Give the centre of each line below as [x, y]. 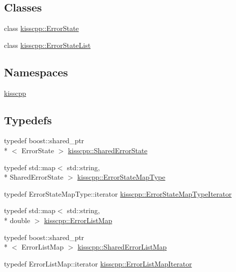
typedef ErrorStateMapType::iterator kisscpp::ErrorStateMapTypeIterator [118, 193]
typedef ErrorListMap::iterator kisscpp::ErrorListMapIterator [98, 263]
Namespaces [36, 72]
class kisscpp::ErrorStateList [47, 45]
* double [17, 220]
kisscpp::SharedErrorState [107, 150]
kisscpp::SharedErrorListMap [122, 247]
